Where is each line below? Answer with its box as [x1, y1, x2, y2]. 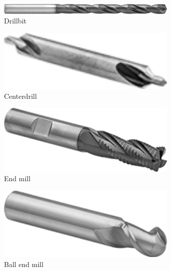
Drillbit [4, 15, 26, 26]
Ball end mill [4, 259, 44, 270]
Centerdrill [4, 90, 37, 101]
